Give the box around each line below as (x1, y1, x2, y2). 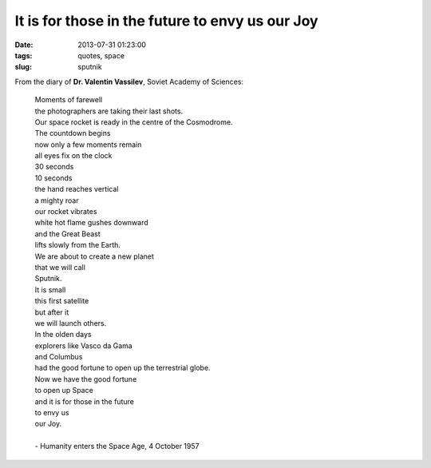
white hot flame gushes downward (34, 218, 149, 228)
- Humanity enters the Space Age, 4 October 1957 (34, 442, 200, 451)
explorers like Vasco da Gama (34, 340, 133, 351)
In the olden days (34, 330, 92, 339)
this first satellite (34, 296, 89, 306)
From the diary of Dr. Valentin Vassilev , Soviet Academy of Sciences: (14, 77, 243, 86)
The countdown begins (34, 129, 111, 138)
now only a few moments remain (34, 140, 142, 149)
